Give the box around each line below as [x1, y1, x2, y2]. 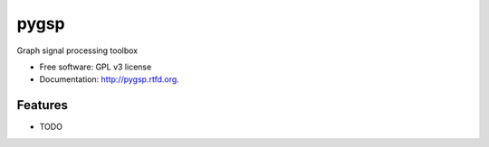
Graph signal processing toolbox [16, 45, 139, 56]
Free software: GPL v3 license [39, 61, 152, 72]
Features [16, 97, 68, 113]
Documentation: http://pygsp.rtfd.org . [39, 74, 180, 85]
